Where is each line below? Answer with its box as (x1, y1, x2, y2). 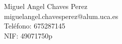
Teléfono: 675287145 (4, 20, 65, 31)
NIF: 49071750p (4, 30, 53, 40)
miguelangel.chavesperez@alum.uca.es (4, 10, 119, 21)
